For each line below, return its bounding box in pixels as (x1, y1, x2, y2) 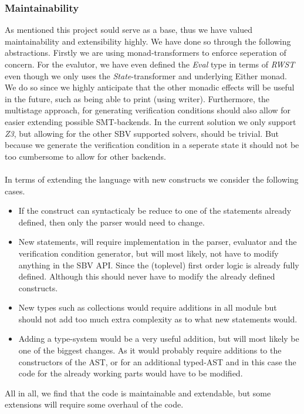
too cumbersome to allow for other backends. (5, 150, 166, 162)
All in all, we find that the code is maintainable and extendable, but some (5, 386, 271, 399)
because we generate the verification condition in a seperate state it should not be (5, 139, 299, 151)
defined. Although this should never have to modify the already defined (18, 270, 275, 282)
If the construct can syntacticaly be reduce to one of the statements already (18, 204, 292, 217)
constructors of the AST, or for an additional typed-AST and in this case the (18, 355, 296, 368)
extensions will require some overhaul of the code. (5, 398, 184, 410)
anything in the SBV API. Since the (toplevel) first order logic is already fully (18, 258, 299, 271)
